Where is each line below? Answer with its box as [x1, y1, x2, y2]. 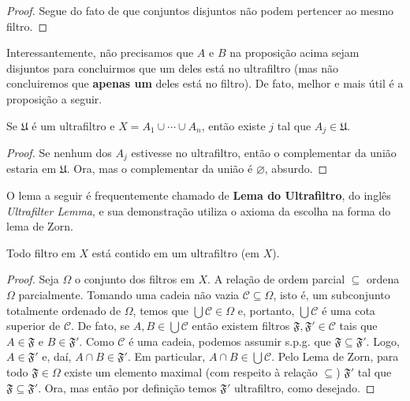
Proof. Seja [6, 271, 59, 287]
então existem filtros [192, 317, 290, 334]
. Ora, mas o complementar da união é [66, 160, 253, 177]
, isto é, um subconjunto [273, 287, 390, 303]
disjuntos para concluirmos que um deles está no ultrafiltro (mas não [6, 59, 339, 76]
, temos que [132, 302, 189, 318]
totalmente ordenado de [6, 302, 121, 318]
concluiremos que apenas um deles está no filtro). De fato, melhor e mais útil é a [6, 75, 404, 92]
